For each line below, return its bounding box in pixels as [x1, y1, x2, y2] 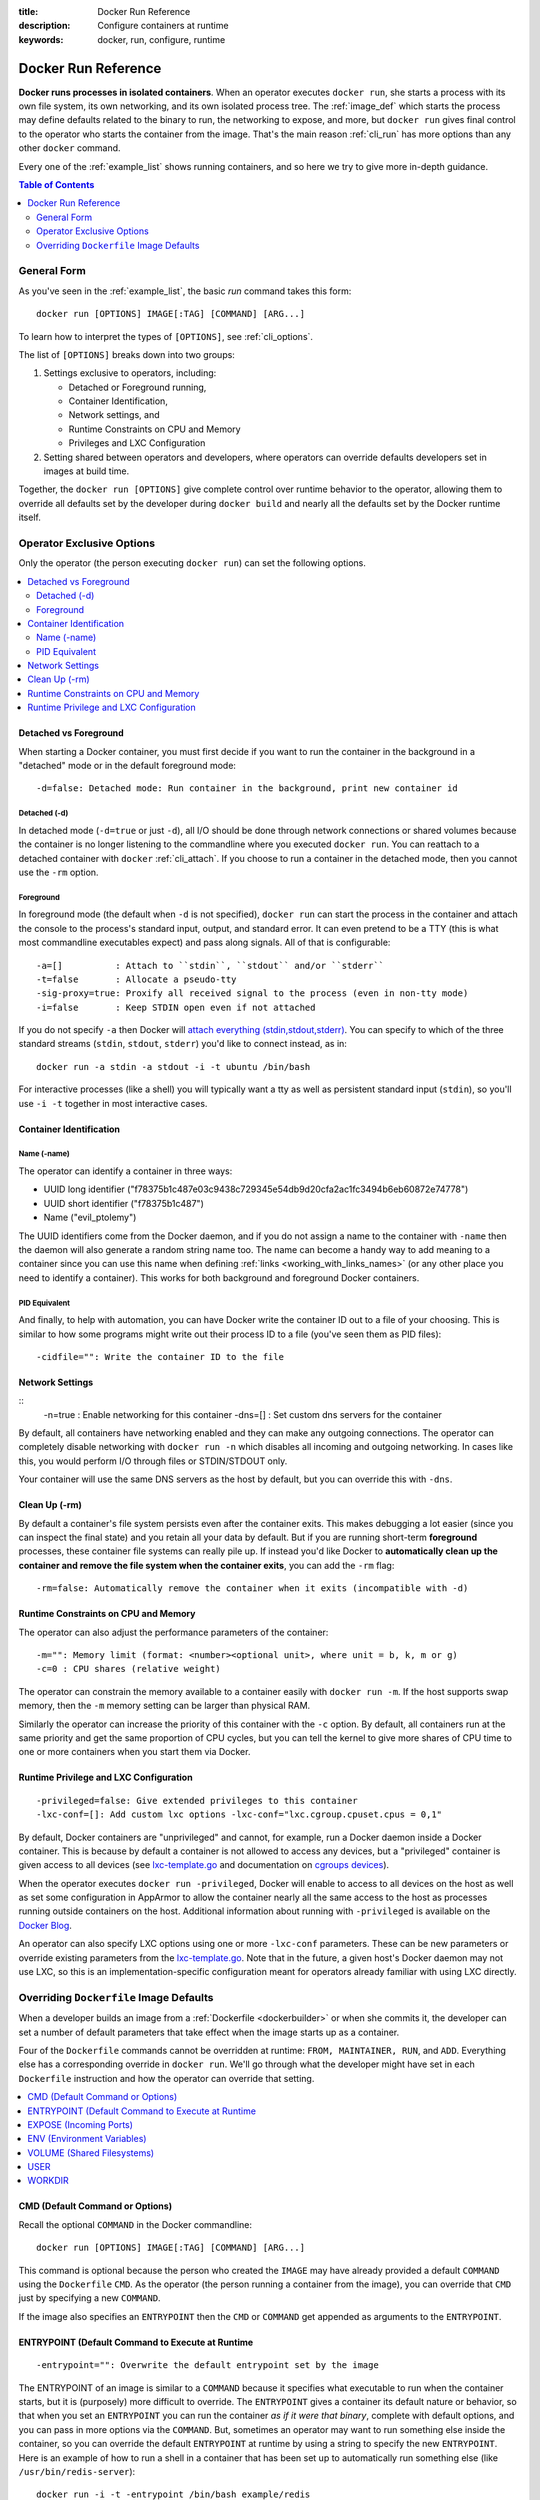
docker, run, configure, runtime [97, 33, 226, 45]
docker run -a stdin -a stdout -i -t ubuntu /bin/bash [36, 1061, 311, 1072]
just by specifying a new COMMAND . [18, 2292, 161, 2304]
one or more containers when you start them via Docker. [18, 1746, 251, 1758]
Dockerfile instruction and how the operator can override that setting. [18, 2072, 315, 2084]
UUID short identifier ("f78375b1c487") [43, 1197, 204, 1209]
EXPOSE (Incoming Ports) [27, 2118, 134, 2130]
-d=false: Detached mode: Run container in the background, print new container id [36, 783, 459, 794]
